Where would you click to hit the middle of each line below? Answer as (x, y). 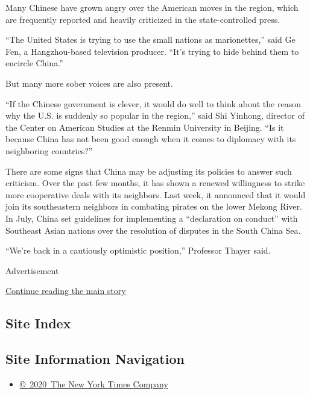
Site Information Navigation (95, 359)
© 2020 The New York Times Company (94, 383)
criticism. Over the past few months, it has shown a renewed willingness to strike (155, 183)
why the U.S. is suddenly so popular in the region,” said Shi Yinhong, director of (155, 115)
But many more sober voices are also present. (89, 83)
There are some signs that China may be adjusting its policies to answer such (149, 171)
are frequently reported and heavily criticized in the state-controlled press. (143, 19)
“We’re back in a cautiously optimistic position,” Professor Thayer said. (138, 250)
